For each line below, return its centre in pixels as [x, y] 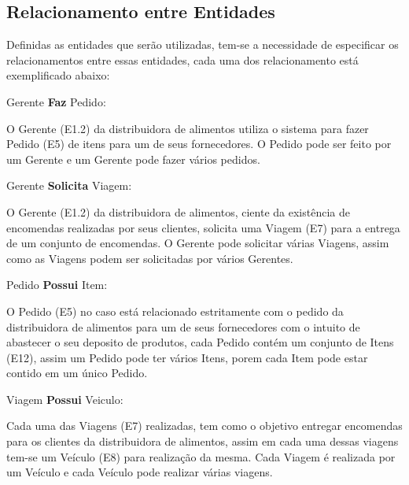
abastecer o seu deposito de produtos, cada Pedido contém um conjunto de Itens [200, 342]
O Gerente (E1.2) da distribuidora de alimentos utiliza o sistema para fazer [188, 128]
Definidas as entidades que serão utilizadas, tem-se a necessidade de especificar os [203, 44]
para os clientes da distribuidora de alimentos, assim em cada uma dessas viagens [203, 441]
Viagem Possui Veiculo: [65, 399]
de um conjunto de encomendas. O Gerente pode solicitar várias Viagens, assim [198, 243]
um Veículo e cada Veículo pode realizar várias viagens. [140, 472]
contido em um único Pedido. [77, 373]
